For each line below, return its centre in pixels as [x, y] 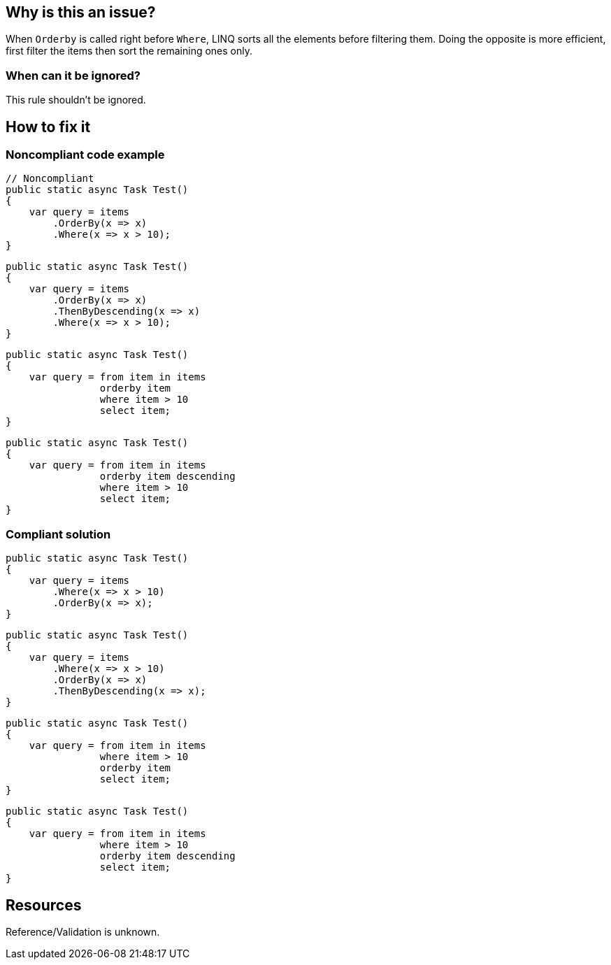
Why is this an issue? [81, 12]
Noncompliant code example [85, 155]
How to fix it [48, 127]
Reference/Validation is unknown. [83, 931]
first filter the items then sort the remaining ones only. [129, 51]
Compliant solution [58, 534]
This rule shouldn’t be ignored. [76, 100]
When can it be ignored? [73, 75]
